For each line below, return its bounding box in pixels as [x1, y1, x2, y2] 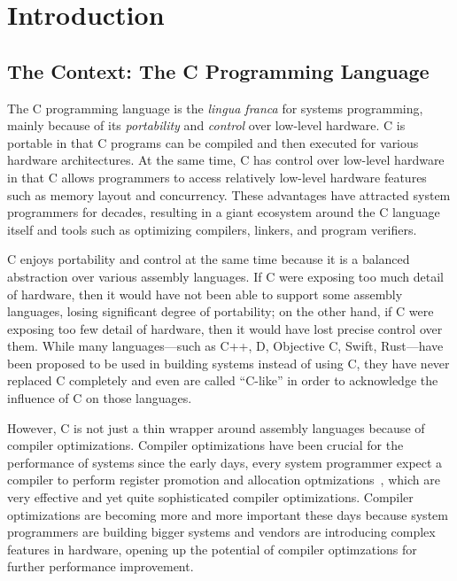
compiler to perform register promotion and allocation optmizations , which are [7, 470, 440, 489]
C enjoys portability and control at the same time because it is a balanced [7, 250, 410, 268]
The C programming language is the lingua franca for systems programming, [7, 98, 423, 117]
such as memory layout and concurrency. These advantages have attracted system [7, 185, 451, 204]
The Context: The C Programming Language [7, 57, 430, 84]
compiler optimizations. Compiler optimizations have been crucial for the [7, 436, 404, 454]
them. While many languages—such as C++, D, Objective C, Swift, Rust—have [7, 337, 444, 355]
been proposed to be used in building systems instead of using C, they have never [7, 353, 450, 372]
